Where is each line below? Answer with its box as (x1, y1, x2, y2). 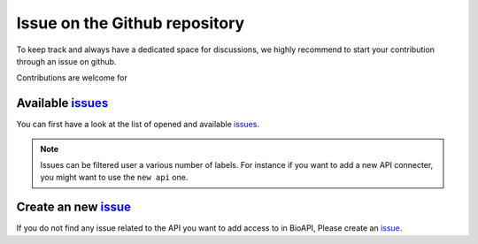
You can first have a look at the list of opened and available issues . (16, 119, 260, 130)
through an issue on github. (16, 56, 117, 66)
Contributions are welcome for (16, 72, 128, 83)
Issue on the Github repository (16, 13, 245, 33)
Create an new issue (16, 200, 132, 215)
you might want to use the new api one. (40, 172, 189, 183)
